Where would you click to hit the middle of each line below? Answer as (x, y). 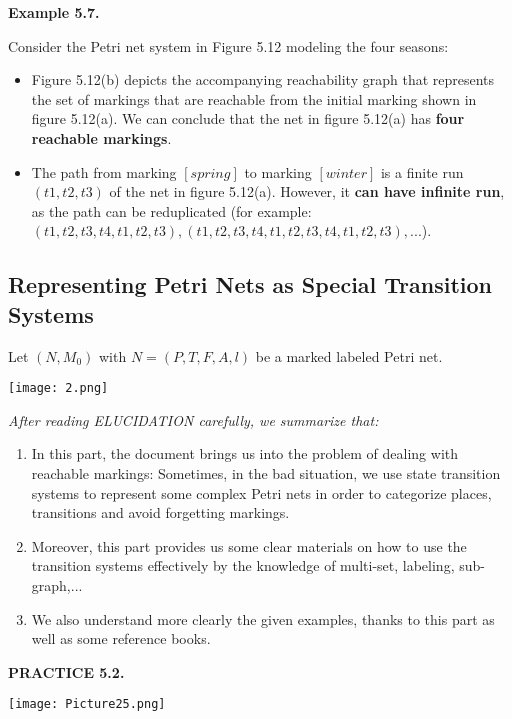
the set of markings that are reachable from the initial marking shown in (254, 98)
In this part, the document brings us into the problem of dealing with (245, 453)
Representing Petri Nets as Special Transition (250, 284)
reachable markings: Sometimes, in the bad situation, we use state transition (266, 472)
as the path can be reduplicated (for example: (171, 210)
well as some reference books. (121, 638)
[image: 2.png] (58, 388)
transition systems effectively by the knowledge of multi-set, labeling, (243, 565)
